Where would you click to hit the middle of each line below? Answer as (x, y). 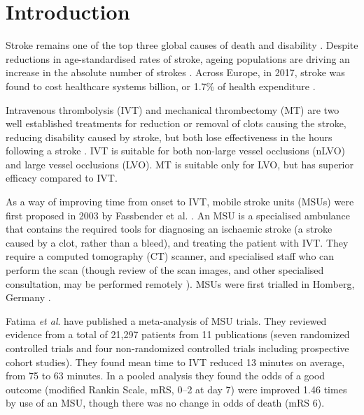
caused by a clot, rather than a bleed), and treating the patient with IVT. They (177, 242)
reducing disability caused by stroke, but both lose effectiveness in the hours (169, 137)
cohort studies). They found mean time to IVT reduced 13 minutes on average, (175, 362)
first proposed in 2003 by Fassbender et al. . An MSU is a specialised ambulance (178, 215)
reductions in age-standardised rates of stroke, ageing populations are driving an (178, 58)
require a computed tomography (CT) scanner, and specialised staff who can (170, 256)
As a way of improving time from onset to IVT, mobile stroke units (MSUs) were (180, 202)
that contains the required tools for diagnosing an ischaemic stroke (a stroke (169, 229)
